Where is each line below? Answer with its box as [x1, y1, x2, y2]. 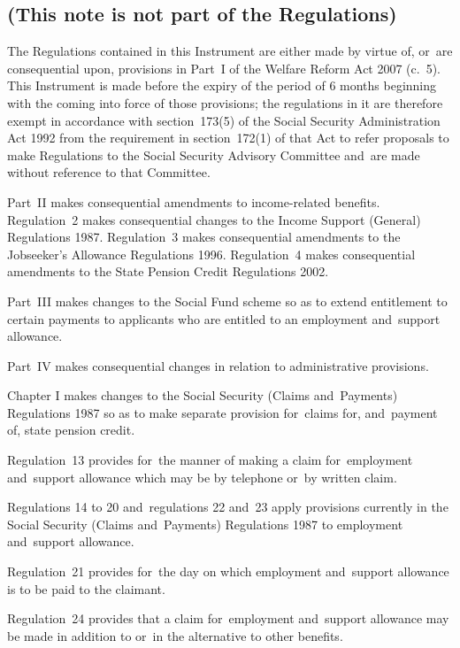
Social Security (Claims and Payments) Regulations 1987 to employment [7, 514, 403, 533]
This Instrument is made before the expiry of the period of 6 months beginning [7, 76, 437, 95]
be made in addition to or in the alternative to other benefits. [7, 626, 343, 644]
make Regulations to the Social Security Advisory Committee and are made [7, 145, 420, 164]
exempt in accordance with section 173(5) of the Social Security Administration [7, 111, 441, 129]
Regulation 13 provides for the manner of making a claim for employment [7, 451, 413, 469]
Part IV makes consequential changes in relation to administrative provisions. [7, 356, 429, 374]
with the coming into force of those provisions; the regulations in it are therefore [7, 93, 443, 112]
